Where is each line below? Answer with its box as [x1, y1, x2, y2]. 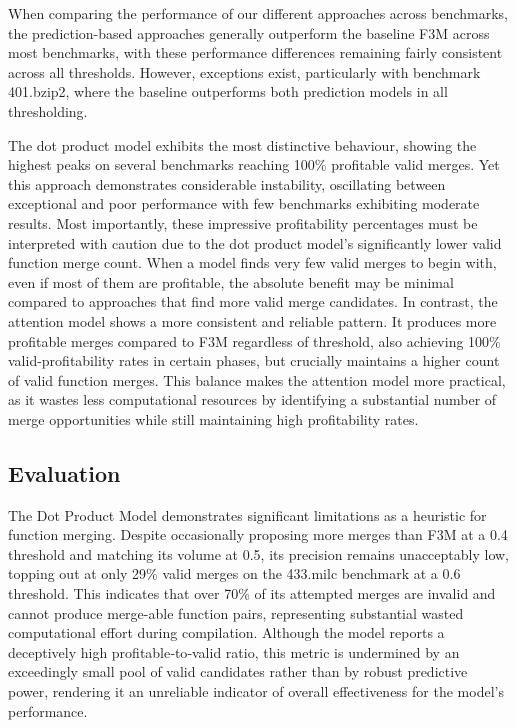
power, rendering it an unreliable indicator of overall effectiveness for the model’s [8, 681, 504, 702]
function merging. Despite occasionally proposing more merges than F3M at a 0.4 [8, 524, 508, 545]
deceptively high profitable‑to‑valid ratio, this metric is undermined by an [8, 641, 460, 662]
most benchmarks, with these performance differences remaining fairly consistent [8, 42, 503, 63]
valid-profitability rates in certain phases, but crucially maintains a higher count [8, 350, 500, 371]
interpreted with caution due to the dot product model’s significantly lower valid [8, 232, 502, 253]
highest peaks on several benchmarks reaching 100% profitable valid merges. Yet [8, 154, 500, 175]
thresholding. [8, 100, 88, 121]
